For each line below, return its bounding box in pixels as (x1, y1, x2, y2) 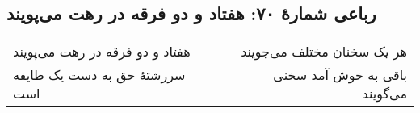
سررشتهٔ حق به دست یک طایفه (13, 65, 186, 85)
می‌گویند (362, 84, 407, 103)
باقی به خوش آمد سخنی (273, 65, 407, 85)
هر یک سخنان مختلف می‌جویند (241, 42, 407, 61)
